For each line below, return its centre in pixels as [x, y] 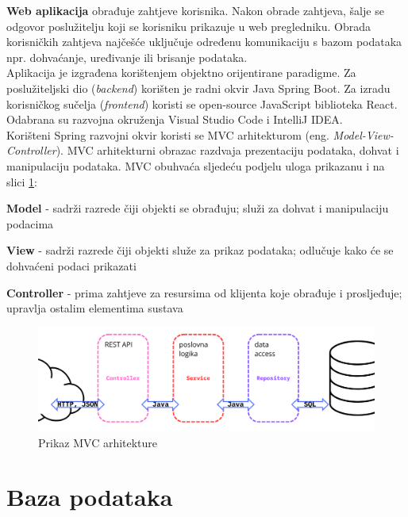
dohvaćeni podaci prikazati [71, 265]
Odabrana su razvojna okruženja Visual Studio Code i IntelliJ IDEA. [175, 119]
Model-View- [363, 134]
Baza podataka [90, 497]
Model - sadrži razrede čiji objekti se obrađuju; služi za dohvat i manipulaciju [198, 208]
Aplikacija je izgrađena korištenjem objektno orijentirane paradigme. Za [181, 73]
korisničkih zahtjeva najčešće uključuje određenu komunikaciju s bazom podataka [204, 42]
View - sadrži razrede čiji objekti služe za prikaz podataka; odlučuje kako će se [200, 250]
